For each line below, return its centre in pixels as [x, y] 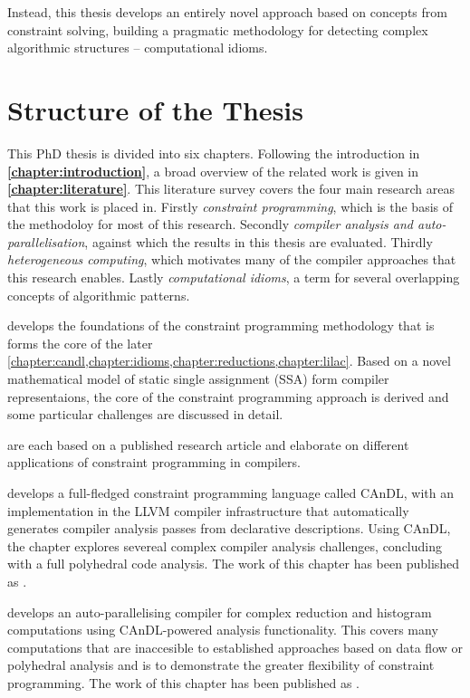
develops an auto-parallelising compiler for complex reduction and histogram [220, 612]
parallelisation [46, 241]
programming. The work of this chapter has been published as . [183, 682]
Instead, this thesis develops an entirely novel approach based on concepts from [227, 12]
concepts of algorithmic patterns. [99, 295]
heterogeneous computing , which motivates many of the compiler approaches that [232, 259]
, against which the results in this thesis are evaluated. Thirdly [259, 241]
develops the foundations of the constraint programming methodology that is [221, 325]
